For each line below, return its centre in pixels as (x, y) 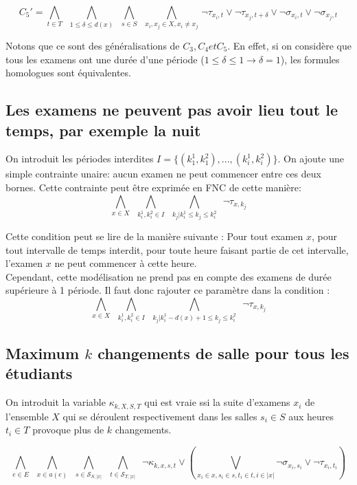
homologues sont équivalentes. (68, 73)
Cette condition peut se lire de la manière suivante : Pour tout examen (154, 236)
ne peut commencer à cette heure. (126, 263)
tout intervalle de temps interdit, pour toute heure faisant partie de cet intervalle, (177, 249)
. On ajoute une (311, 159)
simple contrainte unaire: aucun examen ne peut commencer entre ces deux (163, 174)
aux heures (311, 416)
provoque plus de (68, 430)
